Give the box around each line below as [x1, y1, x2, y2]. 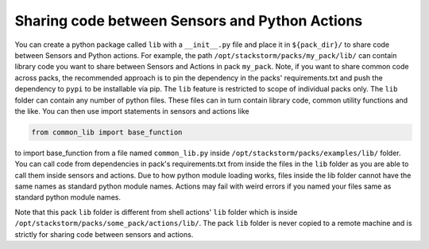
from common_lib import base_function [31, 127, 183, 137]
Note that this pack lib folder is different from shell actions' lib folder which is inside [14, 207, 298, 216]
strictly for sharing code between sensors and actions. [14, 229, 194, 239]
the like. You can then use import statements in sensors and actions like [14, 106, 249, 115]
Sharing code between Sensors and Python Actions [14, 12, 363, 29]
